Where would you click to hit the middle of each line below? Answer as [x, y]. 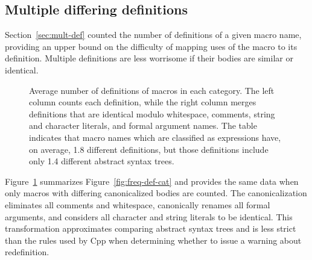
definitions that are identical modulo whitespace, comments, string [152, 113]
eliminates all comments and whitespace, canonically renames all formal [138, 204]
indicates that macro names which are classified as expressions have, [155, 137]
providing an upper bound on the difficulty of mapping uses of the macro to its [151, 46]
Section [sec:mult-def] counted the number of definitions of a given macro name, [153, 35]
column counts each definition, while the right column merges [143, 102]
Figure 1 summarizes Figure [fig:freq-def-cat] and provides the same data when [152, 181]
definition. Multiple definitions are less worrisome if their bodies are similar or [149, 58]
